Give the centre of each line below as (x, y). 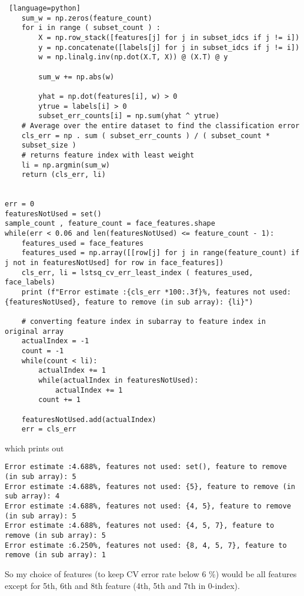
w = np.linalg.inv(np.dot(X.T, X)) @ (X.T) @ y (133, 57)
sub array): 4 (32, 496)
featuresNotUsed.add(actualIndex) (89, 419)
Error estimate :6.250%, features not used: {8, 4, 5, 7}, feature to (146, 545)
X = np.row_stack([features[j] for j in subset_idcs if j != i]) (169, 37)
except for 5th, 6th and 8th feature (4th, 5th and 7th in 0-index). (122, 585)
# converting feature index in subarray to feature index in (143, 322)
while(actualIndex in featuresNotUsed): (118, 380)
